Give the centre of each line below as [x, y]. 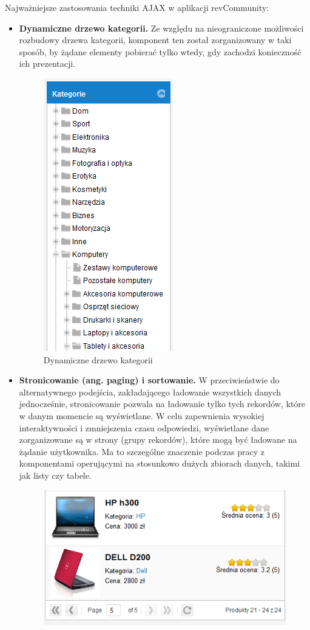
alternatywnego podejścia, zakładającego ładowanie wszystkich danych [150, 392]
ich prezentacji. [47, 63]
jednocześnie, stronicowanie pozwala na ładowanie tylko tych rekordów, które [162, 404]
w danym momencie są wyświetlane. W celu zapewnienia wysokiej [142, 415]
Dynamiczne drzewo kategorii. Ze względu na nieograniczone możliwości [161, 28]
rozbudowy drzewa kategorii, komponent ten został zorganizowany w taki [155, 40]
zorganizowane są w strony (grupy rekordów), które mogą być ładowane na [158, 440]
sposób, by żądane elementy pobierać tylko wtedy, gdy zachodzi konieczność [160, 51]
